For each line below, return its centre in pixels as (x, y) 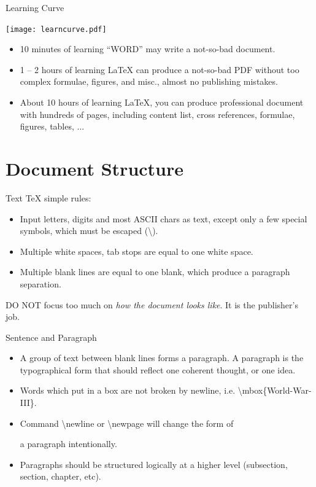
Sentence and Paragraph (51, 337)
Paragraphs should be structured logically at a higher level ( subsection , (154, 464)
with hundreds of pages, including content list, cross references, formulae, (157, 114)
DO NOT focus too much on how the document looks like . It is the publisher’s (152, 304)
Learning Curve (35, 7)
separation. (40, 283)
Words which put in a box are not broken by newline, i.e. (128, 390)
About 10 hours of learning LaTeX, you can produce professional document (162, 102)
